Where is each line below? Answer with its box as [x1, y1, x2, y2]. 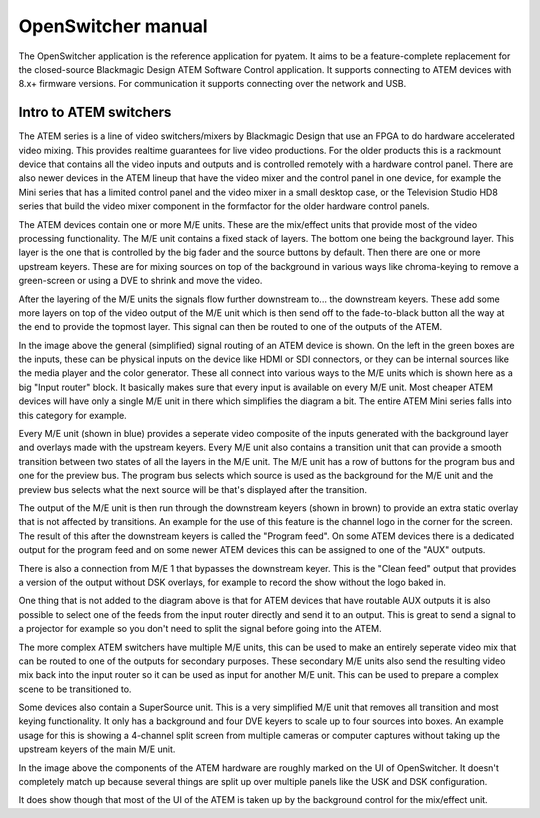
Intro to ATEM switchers [18, 104, 172, 121]
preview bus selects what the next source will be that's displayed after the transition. [18, 483, 368, 495]
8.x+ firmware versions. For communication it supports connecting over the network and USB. [18, 78, 407, 90]
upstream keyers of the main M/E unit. [18, 743, 176, 755]
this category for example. [18, 409, 127, 421]
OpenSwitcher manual [18, 15, 209, 37]
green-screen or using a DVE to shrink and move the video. [18, 275, 263, 287]
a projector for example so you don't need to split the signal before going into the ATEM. [18, 623, 382, 635]
